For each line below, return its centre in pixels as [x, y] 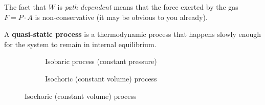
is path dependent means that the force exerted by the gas [148, 7]
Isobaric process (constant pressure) [101, 61]
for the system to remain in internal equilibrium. [80, 44]
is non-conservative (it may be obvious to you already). [121, 17]
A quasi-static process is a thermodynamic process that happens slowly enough [133, 34]
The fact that [25, 7]
